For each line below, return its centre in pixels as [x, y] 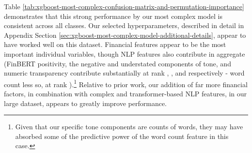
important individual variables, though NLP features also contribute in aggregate [125, 54]
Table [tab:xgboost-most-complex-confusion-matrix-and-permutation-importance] [124, 6]
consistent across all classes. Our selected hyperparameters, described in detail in [124, 25]
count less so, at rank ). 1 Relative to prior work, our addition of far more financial [126, 83]
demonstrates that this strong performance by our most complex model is [113, 16]
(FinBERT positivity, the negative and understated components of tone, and [118, 63]
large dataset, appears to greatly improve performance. [85, 103]
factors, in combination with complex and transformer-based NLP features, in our [126, 93]
